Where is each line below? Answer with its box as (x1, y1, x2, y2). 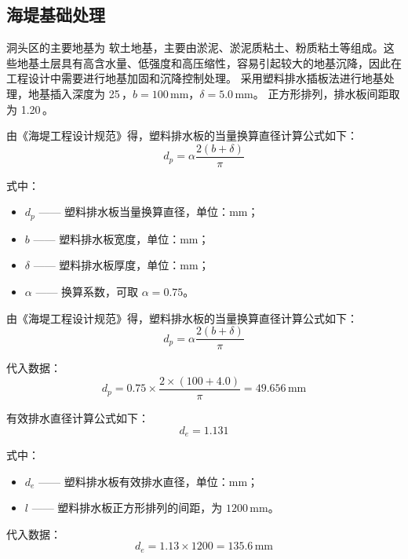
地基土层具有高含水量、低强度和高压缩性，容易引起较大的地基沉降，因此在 (16, 54, 402, 71)
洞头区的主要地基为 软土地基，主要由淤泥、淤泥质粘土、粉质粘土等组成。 (6, 39, 384, 56)
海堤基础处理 (6, 2, 105, 27)
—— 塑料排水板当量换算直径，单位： (38, 203, 230, 220)
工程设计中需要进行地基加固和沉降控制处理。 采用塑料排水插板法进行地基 (6, 70, 384, 86)
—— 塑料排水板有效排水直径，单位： (38, 473, 229, 489)
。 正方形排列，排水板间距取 (253, 85, 400, 101)
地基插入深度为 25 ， (27, 85, 133, 101)
